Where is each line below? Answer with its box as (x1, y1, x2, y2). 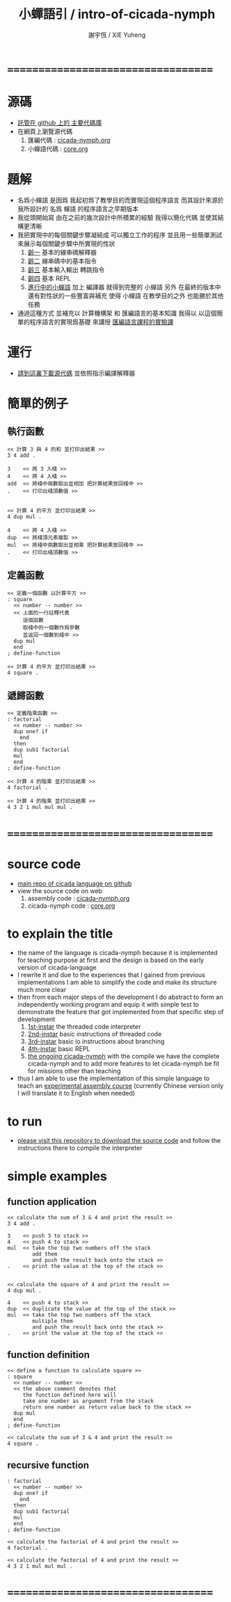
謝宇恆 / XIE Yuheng (88, 31, 146, 39)
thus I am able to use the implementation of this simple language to (17, 1074, 210, 1082)
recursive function (7, 1459, 89, 1471)
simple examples (7, 1168, 108, 1184)
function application (7, 1196, 97, 1208)
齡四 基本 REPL (27, 274, 71, 282)
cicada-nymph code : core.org (27, 902, 115, 910)
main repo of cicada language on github (17, 879, 132, 888)
